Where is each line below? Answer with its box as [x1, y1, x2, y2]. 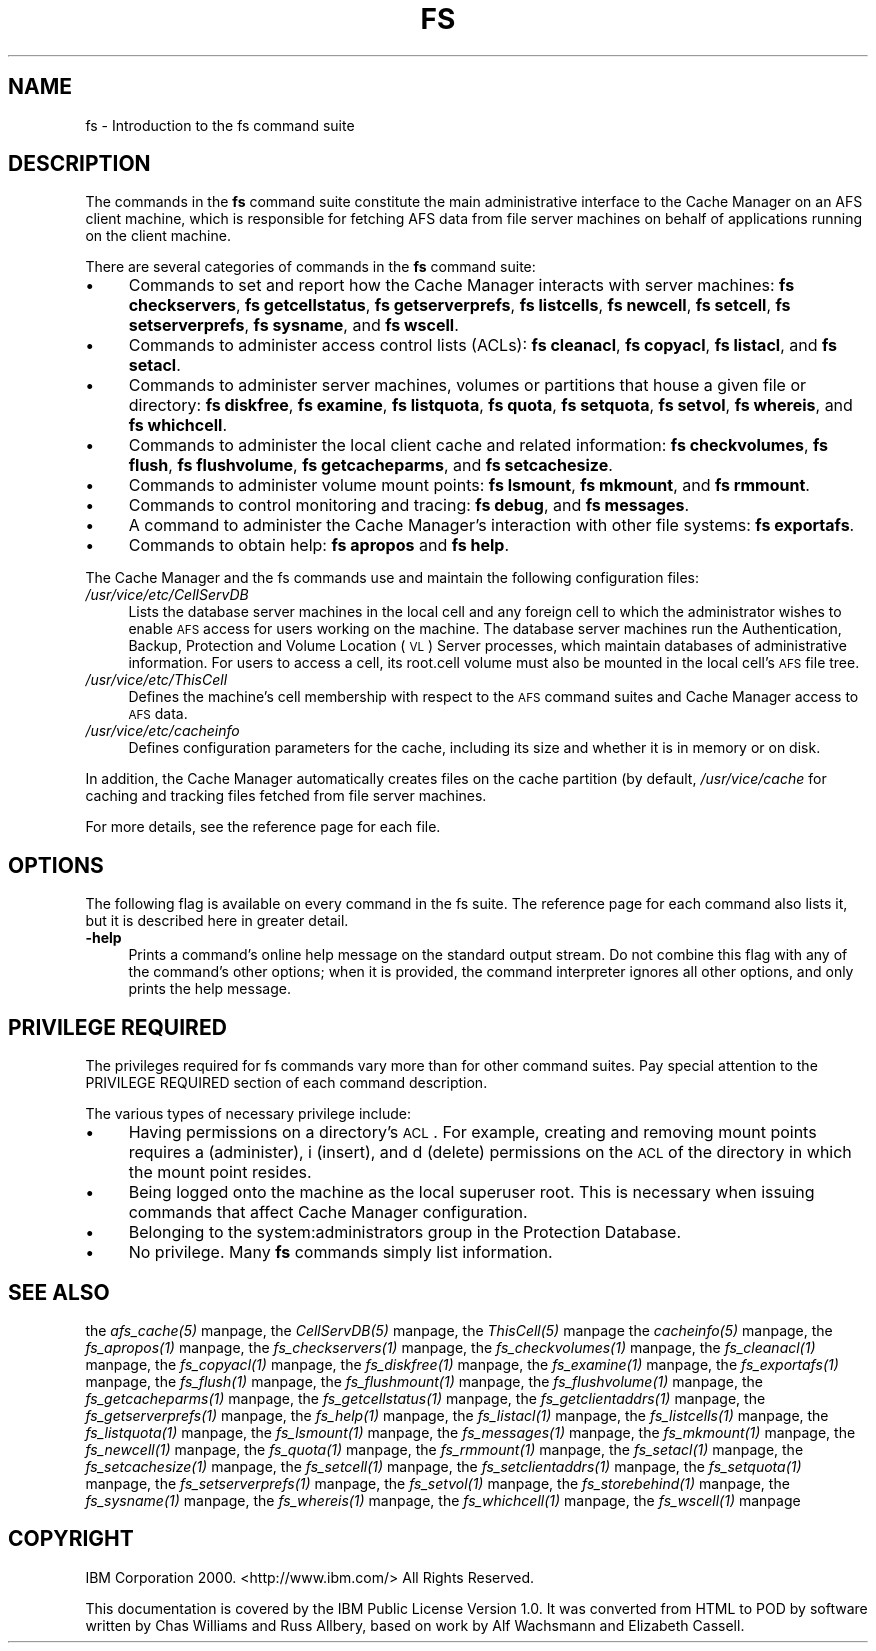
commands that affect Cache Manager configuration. [128, 1202, 528, 1223]
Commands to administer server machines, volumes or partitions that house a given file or [128, 375, 807, 396]
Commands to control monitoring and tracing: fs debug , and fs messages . [128, 495, 690, 516]
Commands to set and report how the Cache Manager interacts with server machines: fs [128, 275, 795, 296]
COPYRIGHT [8, 1526, 134, 1552]
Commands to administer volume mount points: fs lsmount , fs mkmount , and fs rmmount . [128, 475, 810, 496]
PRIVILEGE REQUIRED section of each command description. [85, 1074, 488, 1092]
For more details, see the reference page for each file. [85, 818, 441, 836]
